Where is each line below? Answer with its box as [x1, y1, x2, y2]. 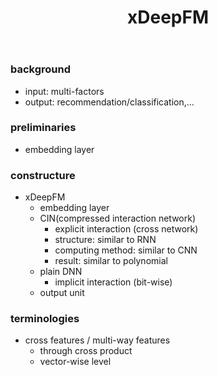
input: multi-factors [24, 85, 105, 97]
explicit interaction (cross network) [54, 223, 199, 235]
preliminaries [10, 121, 77, 135]
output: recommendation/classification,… [24, 96, 195, 108]
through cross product [39, 345, 133, 357]
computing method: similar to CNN [54, 244, 198, 256]
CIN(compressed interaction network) [39, 212, 197, 225]
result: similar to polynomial [54, 255, 168, 267]
